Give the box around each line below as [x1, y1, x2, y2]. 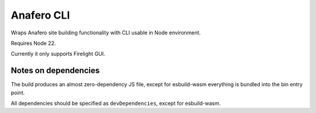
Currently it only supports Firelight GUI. [11, 50, 105, 58]
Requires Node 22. [11, 40, 56, 47]
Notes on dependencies [11, 66, 100, 76]
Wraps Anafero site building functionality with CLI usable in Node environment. [11, 29, 201, 36]
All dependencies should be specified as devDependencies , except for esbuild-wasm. [11, 100, 221, 107]
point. [11, 89, 25, 96]
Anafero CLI [11, 9, 70, 22]
